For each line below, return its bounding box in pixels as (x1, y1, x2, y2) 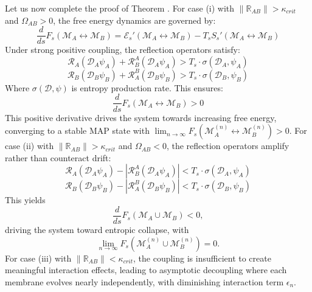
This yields (5, 193, 46, 206)
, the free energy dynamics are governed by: (53, 13, 216, 26)
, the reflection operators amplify (166, 139, 289, 152)
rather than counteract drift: (5, 151, 111, 164)
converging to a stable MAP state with (5, 124, 150, 137)
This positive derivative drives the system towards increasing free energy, (5, 111, 277, 123)
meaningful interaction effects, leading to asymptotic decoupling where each (5, 263, 287, 276)
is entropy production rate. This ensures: (71, 81, 223, 94)
